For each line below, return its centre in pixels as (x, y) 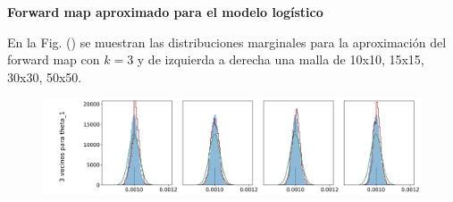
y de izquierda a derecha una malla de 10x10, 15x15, (281, 59)
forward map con (54, 59)
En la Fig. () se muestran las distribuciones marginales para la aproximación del (227, 42)
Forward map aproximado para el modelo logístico (165, 12)
